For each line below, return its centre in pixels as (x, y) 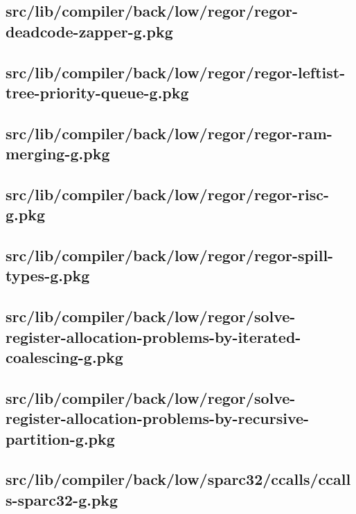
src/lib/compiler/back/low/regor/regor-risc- (168, 194)
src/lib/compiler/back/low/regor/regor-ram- (169, 133)
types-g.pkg (48, 275)
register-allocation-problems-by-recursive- (158, 418)
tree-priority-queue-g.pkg (97, 92)
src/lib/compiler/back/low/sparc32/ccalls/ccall (178, 479)
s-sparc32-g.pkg (62, 499)
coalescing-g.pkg (64, 357)
